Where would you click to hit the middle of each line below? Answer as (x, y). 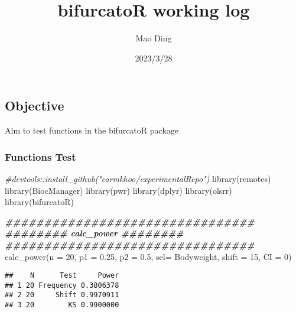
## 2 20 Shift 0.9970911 (62, 295)
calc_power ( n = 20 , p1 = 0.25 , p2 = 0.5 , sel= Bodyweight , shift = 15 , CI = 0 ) (148, 256)
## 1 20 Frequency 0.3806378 (62, 285)
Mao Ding (154, 38)
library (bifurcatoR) (40, 202)
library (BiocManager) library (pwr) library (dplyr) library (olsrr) (118, 190)
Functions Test (40, 156)
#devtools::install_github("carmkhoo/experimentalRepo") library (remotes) (138, 178)
